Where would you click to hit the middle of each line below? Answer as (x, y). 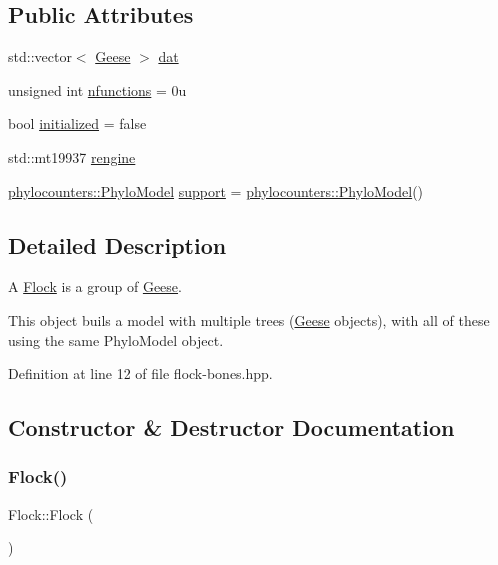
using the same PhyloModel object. (116, 339)
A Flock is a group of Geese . (95, 286)
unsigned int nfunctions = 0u (97, 89)
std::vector (40, 56)
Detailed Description (117, 244)
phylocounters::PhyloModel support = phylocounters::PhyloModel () (216, 190)
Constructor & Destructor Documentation (231, 427)
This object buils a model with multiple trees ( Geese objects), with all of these (249, 319)
